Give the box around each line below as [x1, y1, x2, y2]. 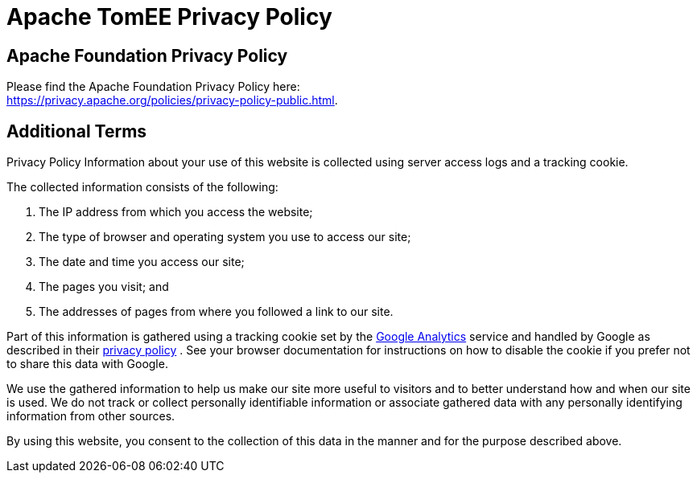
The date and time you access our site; [39, 255, 245, 269]
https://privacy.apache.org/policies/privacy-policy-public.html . [6, 93, 338, 108]
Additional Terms [6, 121, 147, 141]
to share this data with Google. [6, 357, 168, 371]
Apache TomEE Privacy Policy [6, 3, 332, 31]
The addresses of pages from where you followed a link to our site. [39, 305, 394, 319]
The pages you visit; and [39, 280, 169, 294]
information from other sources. [6, 409, 175, 424]
